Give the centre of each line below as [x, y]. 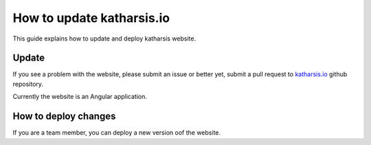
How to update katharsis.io [91, 18]
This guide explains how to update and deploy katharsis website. [104, 38]
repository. [28, 84]
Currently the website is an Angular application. [80, 97]
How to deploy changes [64, 116]
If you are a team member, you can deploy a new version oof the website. [117, 133]
